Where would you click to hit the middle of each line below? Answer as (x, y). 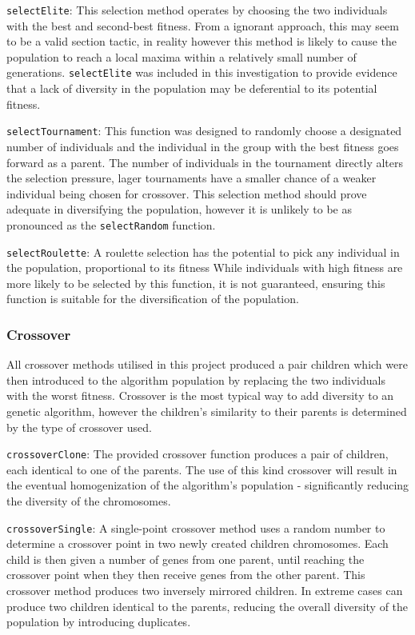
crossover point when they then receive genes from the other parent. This (186, 575)
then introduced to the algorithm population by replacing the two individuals (196, 379)
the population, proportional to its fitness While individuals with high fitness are (205, 268)
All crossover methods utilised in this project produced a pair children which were (207, 364)
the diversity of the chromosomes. (89, 501)
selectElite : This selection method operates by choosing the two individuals (197, 10)
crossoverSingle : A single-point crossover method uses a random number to (196, 527)
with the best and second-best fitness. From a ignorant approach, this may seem (203, 25)
